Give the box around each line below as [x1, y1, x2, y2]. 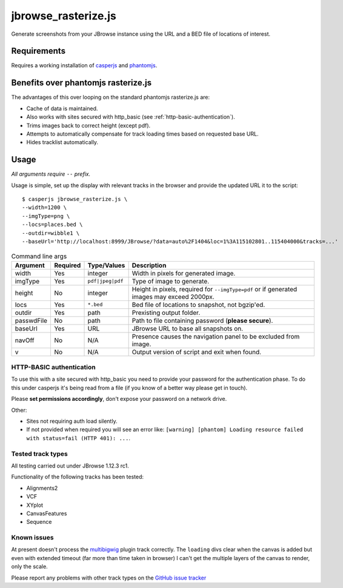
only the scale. [11, 563, 48, 570]
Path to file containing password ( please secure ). [132, 316, 273, 325]
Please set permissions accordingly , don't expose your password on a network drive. [11, 395, 227, 403]
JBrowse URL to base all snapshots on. [132, 324, 244, 332]
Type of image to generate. [132, 277, 209, 285]
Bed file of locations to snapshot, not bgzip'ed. [132, 300, 265, 309]
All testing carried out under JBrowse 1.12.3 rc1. [11, 462, 130, 469]
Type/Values [87, 261, 125, 269]
